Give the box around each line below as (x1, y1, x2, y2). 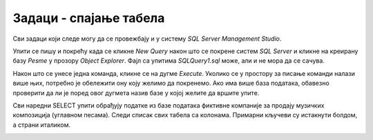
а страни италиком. (12, 121, 71, 129)
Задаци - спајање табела (12, 10, 165, 26)
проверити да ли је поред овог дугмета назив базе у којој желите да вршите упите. (12, 88, 260, 97)
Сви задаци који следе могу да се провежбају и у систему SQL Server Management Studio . (12, 34, 282, 43)
